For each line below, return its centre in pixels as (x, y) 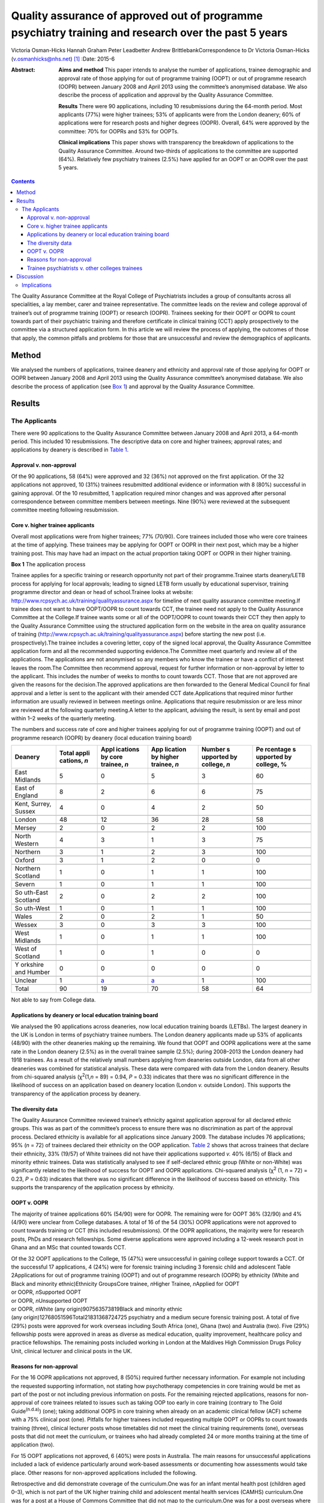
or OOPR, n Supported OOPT (46, 1292)
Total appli (74, 753)
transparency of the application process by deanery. (76, 1094)
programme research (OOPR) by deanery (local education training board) (101, 738)
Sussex (25, 812)
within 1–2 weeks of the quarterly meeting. (64, 718)
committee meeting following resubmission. (65, 510)
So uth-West (32, 908)
